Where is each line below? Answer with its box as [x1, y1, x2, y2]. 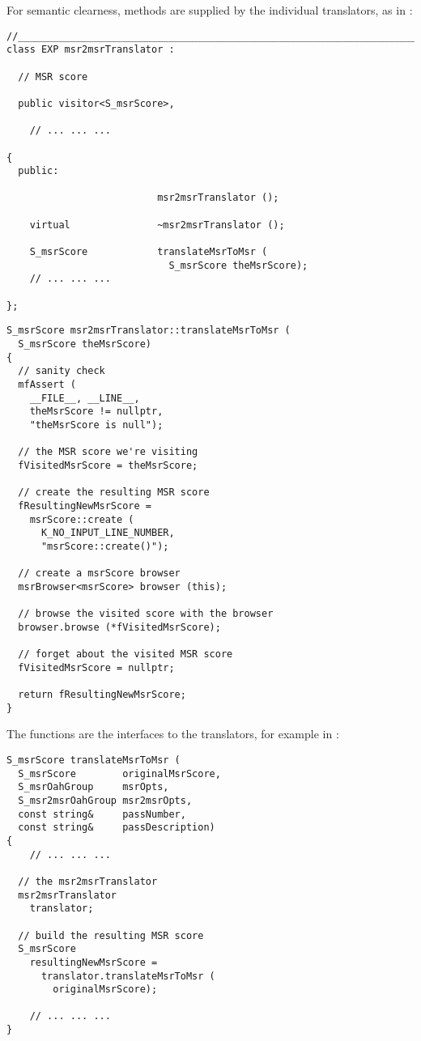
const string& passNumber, [18, 808, 186, 820]
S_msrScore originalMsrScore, [18, 767, 221, 780]
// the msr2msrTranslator [18, 875, 158, 887]
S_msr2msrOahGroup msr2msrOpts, [18, 794, 193, 806]
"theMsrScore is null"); [29, 419, 164, 431]
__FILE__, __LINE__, [29, 392, 140, 404]
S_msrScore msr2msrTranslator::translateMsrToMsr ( [6, 325, 291, 337]
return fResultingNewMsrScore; [18, 689, 186, 701]
